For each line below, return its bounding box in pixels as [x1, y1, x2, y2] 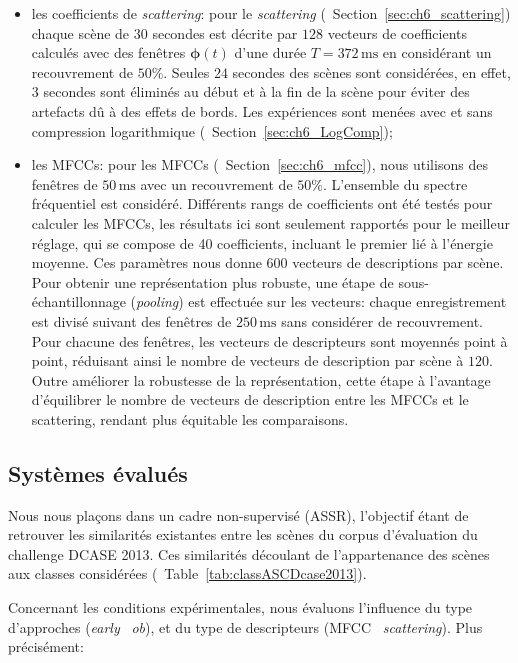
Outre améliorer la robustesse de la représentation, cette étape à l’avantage [31, 369, 491, 390]
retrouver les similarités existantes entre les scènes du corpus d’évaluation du [8, 524, 478, 545]
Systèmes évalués [8, 457, 188, 488]
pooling [136, 291, 179, 312]
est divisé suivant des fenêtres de [31, 310, 232, 331]
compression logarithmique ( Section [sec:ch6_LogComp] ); [31, 120, 393, 141]
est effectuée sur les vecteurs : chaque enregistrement [188, 291, 507, 312]
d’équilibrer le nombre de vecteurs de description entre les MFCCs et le [31, 389, 469, 410]
